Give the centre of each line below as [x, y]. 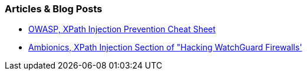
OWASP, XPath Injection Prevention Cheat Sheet [122, 29]
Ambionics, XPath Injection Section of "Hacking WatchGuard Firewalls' [165, 47]
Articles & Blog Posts [54, 9]
